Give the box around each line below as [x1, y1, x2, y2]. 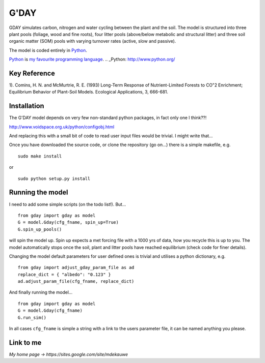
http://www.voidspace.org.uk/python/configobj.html [9, 123, 115, 130]
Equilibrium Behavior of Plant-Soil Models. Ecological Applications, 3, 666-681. [9, 89, 169, 95]
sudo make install [18, 153, 62, 159]
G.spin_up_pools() [18, 226, 62, 232]
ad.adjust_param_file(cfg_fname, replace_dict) [18, 278, 134, 284]
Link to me [9, 338, 42, 347]
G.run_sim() [18, 315, 47, 320]
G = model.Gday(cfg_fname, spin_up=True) [18, 219, 119, 225]
